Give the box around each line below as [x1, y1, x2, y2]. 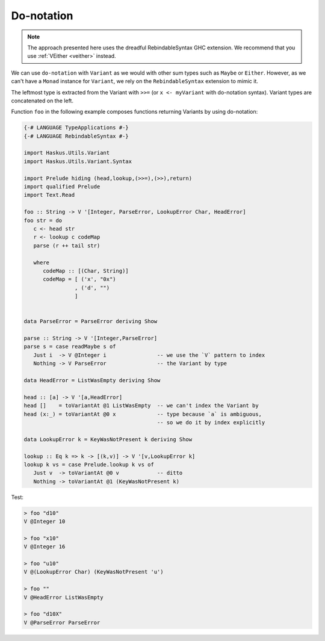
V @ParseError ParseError [23, 619, 101, 626]
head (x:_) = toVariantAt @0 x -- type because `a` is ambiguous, [23, 410, 262, 418]
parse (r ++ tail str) [33, 242, 101, 249]
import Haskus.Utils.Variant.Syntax [23, 158, 132, 165]
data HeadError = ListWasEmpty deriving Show [23, 377, 161, 383]
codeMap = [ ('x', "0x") [43, 276, 117, 283]
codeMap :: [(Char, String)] [43, 267, 129, 274]
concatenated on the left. [11, 97, 73, 104]
